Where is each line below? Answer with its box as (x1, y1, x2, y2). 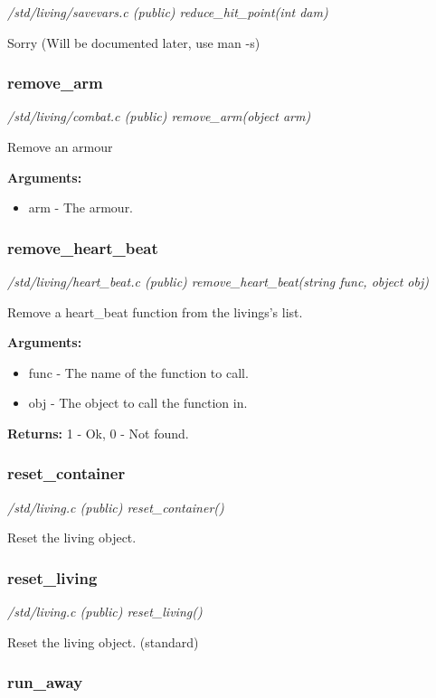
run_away (7, 671, 83, 693)
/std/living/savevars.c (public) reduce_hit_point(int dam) (7, 3, 328, 21)
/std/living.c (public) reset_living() (7, 602, 203, 621)
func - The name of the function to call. (28, 363, 249, 382)
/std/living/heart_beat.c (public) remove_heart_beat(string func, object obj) (7, 272, 429, 290)
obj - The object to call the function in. (28, 393, 248, 412)
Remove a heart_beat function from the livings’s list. (7, 302, 303, 321)
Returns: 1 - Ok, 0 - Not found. (7, 423, 189, 442)
